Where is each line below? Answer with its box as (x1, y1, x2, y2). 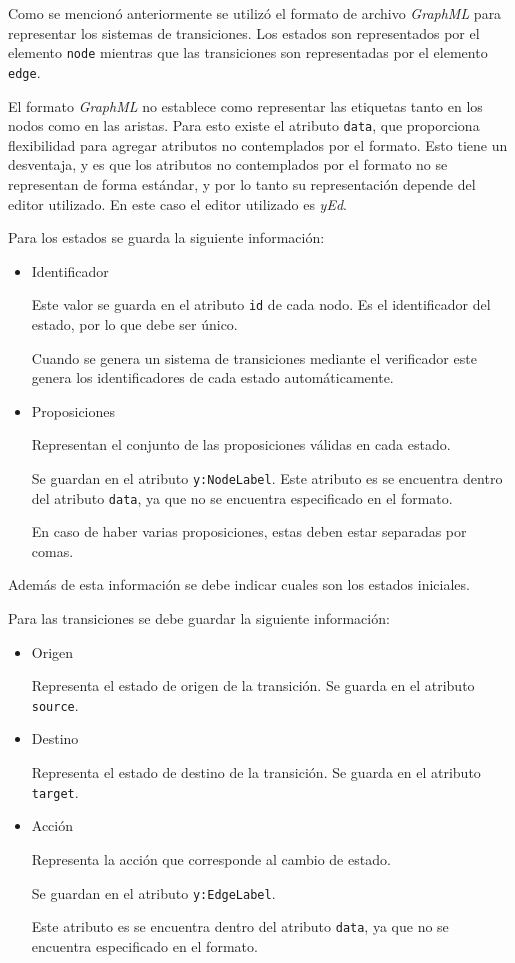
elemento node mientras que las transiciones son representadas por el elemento (8, 42, 488, 63)
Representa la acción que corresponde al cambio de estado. (31, 848, 391, 869)
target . (31, 781, 79, 802)
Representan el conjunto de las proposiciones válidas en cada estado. (31, 434, 451, 455)
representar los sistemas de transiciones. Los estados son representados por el (8, 22, 480, 43)
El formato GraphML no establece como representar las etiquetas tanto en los (8, 95, 483, 116)
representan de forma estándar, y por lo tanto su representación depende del (8, 173, 476, 194)
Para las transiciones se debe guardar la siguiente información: (8, 608, 390, 629)
